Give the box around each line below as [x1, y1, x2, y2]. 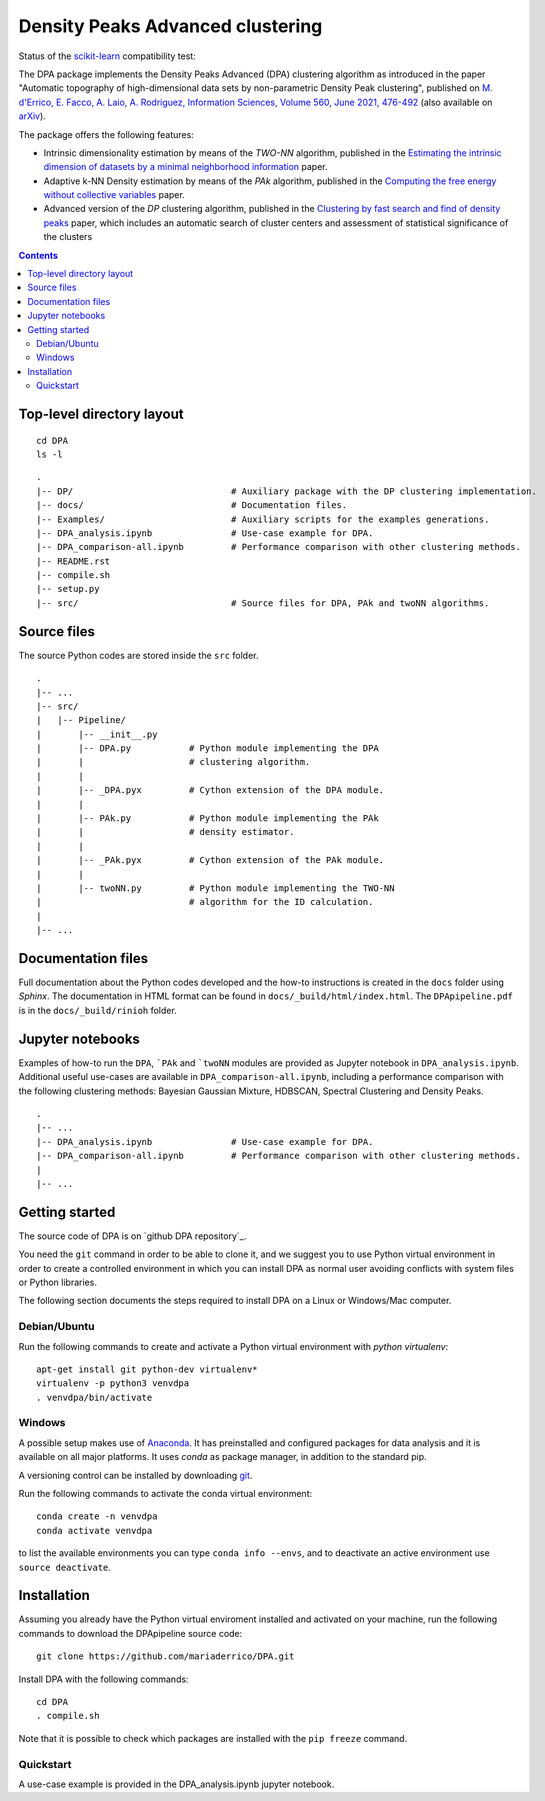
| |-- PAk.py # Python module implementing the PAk [36, 813, 379, 824]
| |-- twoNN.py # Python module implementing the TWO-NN [36, 883, 395, 894]
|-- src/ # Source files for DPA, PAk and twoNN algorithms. [36, 597, 490, 609]
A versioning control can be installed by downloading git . [18, 1469, 253, 1481]
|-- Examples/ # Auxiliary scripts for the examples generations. [36, 513, 490, 525]
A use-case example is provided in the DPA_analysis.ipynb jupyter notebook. [18, 1778, 335, 1790]
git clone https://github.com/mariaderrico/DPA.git [36, 1651, 295, 1662]
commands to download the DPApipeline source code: [18, 1627, 243, 1639]
